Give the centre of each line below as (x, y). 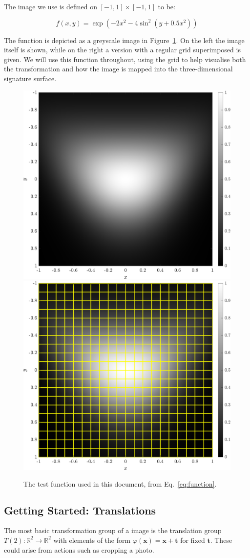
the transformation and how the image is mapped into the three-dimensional (118, 69)
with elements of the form (92, 540)
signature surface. (30, 78)
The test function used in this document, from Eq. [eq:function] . (120, 483)
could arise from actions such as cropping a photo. (79, 549)
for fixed (193, 540)
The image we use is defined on (51, 6)
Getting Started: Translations (80, 510)
